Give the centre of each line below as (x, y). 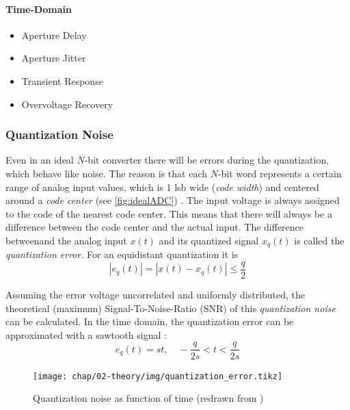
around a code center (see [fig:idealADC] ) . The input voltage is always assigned (173, 200)
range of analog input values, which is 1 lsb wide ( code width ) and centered (162, 187)
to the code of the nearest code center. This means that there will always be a (169, 213)
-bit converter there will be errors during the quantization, (207, 160)
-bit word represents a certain (280, 173)
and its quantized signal (209, 240)
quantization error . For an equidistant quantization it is (122, 254)
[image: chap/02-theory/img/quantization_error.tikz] (158, 376)
